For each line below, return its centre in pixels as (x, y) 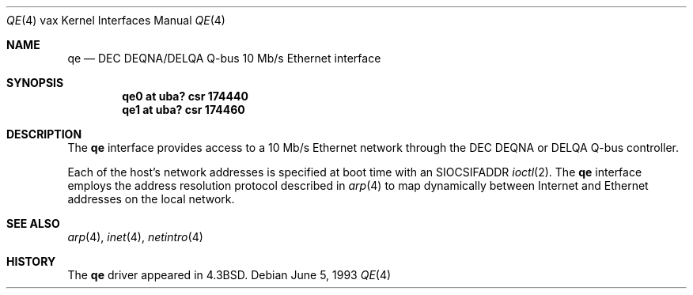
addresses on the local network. (151, 199)
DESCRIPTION (44, 134)
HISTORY (31, 261)
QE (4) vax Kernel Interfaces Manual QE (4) (116, 20)
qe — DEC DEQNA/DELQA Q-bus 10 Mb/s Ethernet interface (224, 58)
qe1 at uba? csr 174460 (184, 110)
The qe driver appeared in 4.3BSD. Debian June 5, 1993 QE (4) (229, 275)
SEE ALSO (33, 223)
